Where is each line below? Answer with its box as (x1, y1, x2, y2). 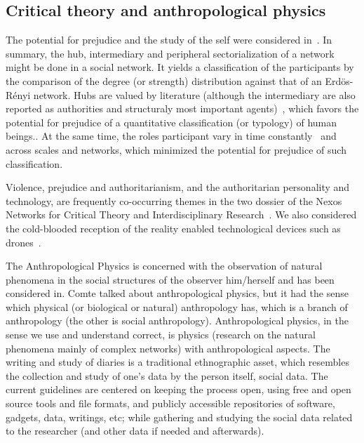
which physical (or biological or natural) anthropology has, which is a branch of (6, 299, 348, 314)
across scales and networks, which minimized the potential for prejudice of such (6, 142, 346, 157)
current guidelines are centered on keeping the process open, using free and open (6, 382, 351, 397)
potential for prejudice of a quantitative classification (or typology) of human (6, 114, 337, 129)
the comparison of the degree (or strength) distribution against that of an (6, 73, 322, 88)
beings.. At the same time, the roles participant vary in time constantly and (6, 128, 337, 143)
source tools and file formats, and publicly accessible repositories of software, (6, 396, 335, 411)
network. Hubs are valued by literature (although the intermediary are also (33, 87, 356, 102)
